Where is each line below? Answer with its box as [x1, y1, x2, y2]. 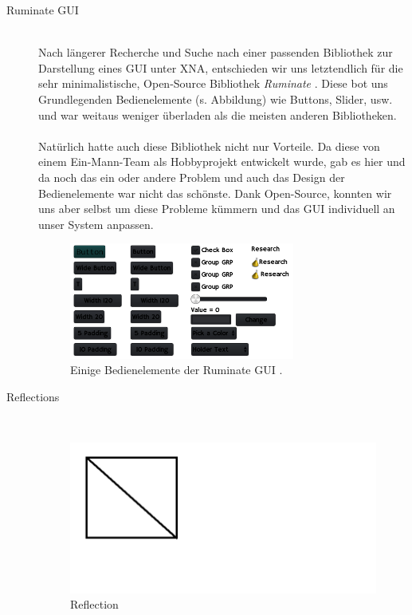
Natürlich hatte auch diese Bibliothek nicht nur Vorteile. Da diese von [38, 137, 380, 154]
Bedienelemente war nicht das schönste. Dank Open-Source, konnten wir [38, 184, 392, 201]
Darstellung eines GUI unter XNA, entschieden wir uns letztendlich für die [38, 59, 403, 76]
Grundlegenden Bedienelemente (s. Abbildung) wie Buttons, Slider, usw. [38, 90, 393, 107]
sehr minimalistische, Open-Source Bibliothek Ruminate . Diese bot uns [38, 75, 388, 92]
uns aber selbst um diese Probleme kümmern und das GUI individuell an [38, 200, 395, 217]
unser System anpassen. [38, 215, 154, 232]
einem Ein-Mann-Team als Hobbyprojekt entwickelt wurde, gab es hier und [38, 153, 406, 170]
